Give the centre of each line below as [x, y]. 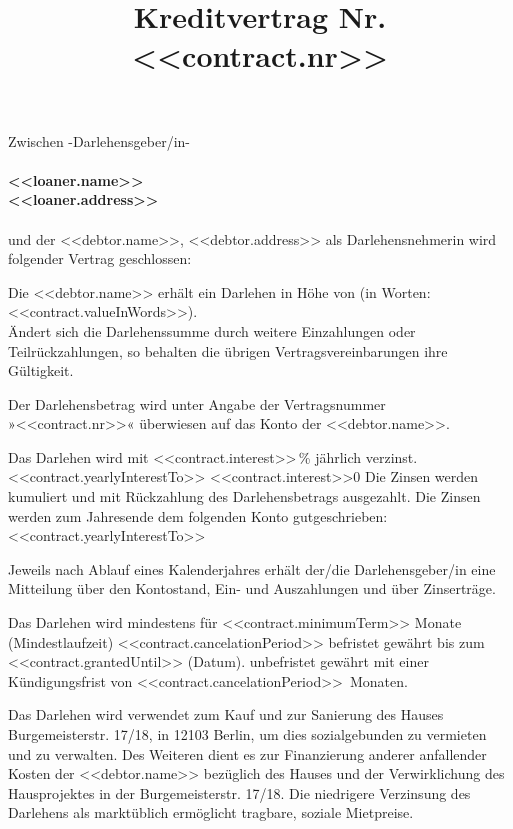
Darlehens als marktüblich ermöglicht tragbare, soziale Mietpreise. [211, 812]
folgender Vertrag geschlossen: [100, 258]
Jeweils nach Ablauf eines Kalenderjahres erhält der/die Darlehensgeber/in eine [252, 568]
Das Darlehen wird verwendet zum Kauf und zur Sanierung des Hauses [226, 714]
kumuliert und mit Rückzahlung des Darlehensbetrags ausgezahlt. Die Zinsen [244, 496]
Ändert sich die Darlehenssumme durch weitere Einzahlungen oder [212, 330]
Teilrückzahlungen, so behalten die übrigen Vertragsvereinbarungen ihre [228, 350]
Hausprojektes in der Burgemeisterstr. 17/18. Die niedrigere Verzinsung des [239, 792]
